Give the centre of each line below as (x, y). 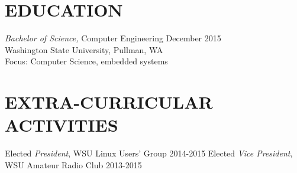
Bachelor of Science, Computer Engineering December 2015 (113, 38)
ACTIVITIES (62, 125)
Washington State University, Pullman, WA (84, 49)
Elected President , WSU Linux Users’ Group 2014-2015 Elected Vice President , (149, 153)
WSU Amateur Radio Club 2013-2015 (73, 164)
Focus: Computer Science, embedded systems (86, 61)
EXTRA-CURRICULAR (109, 102)
